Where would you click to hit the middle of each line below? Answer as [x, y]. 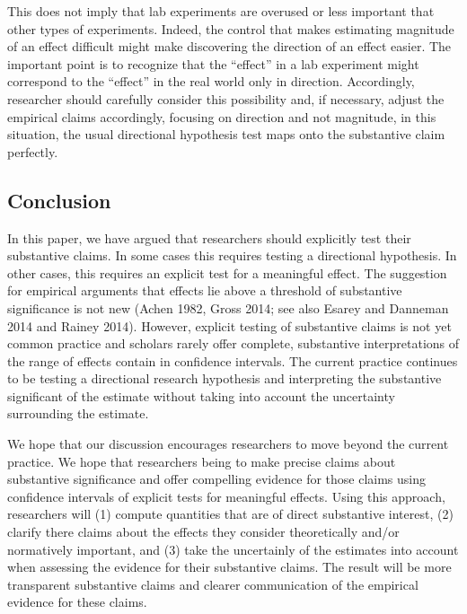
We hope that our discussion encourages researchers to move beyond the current [228, 444]
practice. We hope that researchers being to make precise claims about [202, 461]
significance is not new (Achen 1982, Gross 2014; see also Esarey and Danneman [228, 307]
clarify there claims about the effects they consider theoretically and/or [203, 532]
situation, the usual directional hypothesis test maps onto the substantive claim [226, 134]
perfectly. [33, 151]
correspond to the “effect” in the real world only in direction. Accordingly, [211, 81]
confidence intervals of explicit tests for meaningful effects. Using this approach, [226, 496]
